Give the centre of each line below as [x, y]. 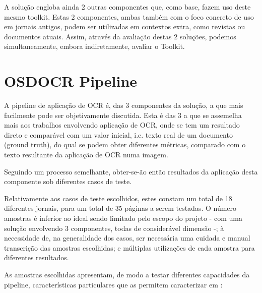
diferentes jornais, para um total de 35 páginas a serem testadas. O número [120, 208]
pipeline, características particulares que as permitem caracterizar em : [113, 284]
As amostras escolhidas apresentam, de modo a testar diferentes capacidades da [127, 274]
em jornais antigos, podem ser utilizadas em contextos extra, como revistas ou [125, 26]
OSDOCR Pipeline [71, 81]
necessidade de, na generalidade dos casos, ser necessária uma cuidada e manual [127, 238]
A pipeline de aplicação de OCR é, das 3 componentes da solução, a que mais [124, 105]
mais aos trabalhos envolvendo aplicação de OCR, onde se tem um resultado [122, 125]
